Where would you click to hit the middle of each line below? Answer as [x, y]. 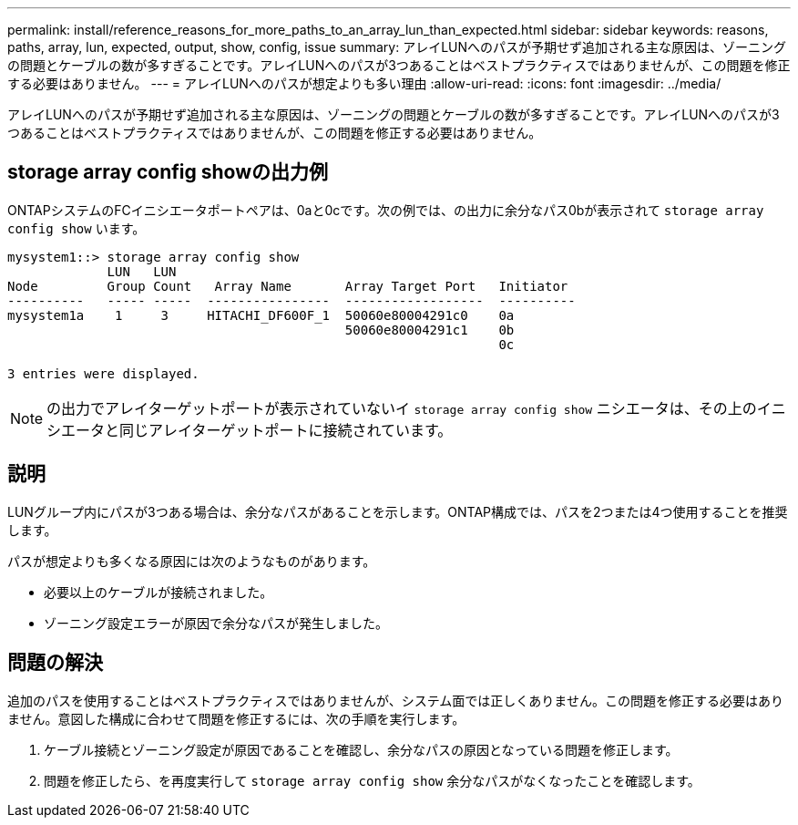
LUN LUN [142, 271]
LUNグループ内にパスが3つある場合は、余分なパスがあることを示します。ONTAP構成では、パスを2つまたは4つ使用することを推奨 [398, 511]
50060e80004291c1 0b [430, 330]
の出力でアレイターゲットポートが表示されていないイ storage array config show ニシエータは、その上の [402, 408]
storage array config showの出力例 [168, 172]
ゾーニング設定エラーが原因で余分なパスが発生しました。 [216, 623]
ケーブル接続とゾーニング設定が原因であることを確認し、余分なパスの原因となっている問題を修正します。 [361, 749]
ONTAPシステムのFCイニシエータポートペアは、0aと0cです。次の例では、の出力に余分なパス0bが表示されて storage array [386, 210]
